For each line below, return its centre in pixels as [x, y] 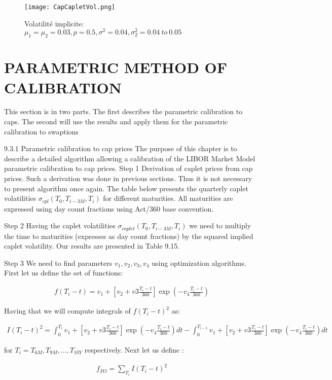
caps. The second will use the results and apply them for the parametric [116, 122]
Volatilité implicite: [54, 23]
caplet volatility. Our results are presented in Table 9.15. [92, 246]
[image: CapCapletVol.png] [70, 7]
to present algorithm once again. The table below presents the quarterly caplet [126, 188]
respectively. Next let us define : [134, 350]
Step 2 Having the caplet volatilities [60, 226]
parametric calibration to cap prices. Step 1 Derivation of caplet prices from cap [128, 168]
